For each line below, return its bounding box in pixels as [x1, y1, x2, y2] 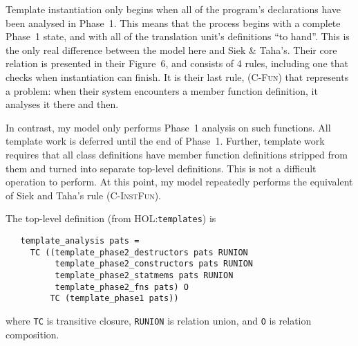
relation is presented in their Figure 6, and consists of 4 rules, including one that [6, 56, 348, 71]
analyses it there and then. [6, 97, 119, 111]
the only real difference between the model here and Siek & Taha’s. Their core [6, 42, 337, 57]
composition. [6, 327, 59, 341]
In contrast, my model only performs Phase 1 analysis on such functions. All [6, 120, 331, 134]
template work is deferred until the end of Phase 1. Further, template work [6, 134, 325, 148]
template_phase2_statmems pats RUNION [55, 270, 234, 280]
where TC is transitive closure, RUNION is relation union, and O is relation [6, 313, 312, 327]
